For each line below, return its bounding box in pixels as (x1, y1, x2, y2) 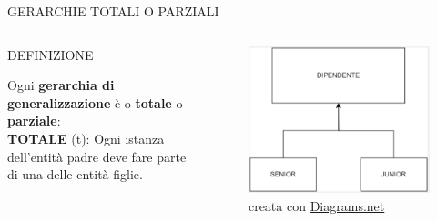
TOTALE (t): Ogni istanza (7, 128, 165, 147)
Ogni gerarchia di (7, 75, 115, 95)
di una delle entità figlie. (7, 165, 143, 184)
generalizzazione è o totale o (7, 93, 183, 112)
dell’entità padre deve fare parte (7, 146, 187, 166)
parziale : (7, 111, 61, 130)
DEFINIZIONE (7, 45, 94, 64)
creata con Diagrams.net (248, 196, 385, 216)
